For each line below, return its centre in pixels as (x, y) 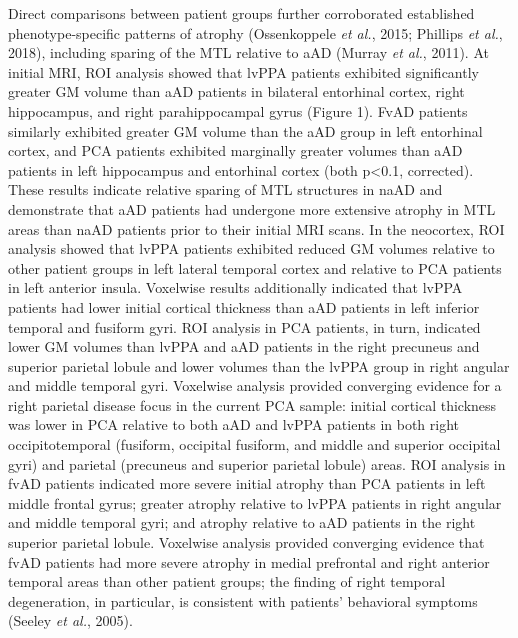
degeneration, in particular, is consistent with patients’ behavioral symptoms (243, 600)
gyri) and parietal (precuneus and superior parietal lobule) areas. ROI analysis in (257, 463)
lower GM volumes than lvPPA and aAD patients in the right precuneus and (244, 346)
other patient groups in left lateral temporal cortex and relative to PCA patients (255, 267)
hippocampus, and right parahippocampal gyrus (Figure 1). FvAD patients (238, 110)
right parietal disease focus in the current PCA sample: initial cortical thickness (252, 404)
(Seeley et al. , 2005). (70, 620)
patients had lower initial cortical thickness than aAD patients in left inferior (244, 306)
